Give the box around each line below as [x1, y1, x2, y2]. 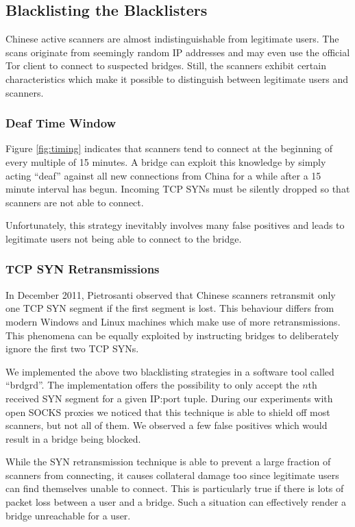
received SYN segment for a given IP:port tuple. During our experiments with [5, 391, 333, 405]
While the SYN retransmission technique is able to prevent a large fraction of [5, 454, 331, 469]
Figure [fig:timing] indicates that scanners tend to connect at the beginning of [5, 141, 332, 156]
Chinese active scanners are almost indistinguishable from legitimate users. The [5, 32, 339, 46]
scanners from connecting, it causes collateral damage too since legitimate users [5, 467, 339, 482]
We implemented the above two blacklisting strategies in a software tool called [5, 364, 334, 378]
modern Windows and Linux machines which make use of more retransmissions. [5, 314, 341, 328]
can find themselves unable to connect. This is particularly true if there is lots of [5, 481, 344, 495]
